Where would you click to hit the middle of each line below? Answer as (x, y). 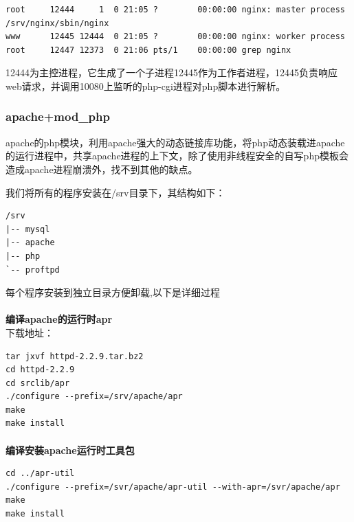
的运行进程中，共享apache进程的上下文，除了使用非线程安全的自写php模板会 (177, 156)
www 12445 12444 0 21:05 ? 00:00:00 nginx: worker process (175, 37)
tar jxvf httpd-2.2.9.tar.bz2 (75, 356)
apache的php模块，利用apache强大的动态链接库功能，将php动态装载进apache (175, 142)
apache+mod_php (58, 116)
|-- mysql (28, 229)
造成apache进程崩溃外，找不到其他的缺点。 (102, 169)
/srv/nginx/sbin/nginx (57, 23)
